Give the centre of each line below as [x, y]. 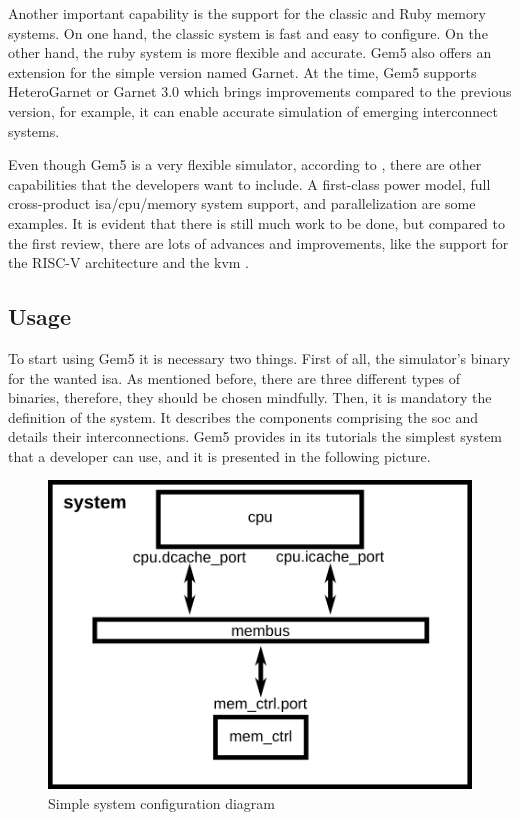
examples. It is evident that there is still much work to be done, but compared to [256, 222]
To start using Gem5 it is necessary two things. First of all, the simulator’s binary [259, 357]
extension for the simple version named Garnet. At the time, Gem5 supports [242, 71]
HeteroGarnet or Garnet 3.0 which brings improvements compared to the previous [260, 91]
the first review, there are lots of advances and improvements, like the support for [258, 242]
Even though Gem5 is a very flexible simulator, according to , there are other [245, 164]
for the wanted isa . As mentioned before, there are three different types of [234, 377]
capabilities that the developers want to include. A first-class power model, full [249, 183]
